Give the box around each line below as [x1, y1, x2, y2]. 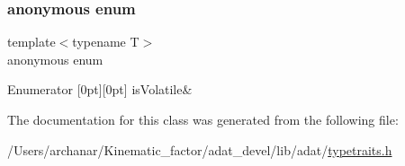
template [7, 32, 56, 51]
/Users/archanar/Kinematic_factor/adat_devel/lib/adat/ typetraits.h [7, 140, 392, 159]
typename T [72, 32, 139, 51]
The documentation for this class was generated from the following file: [7, 110, 399, 128]
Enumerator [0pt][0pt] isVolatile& [7, 80, 193, 99]
